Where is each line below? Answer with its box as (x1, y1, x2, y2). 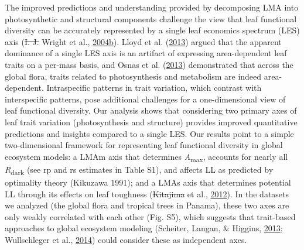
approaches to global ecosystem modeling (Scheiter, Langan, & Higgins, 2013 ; (5, 222, 283, 234)
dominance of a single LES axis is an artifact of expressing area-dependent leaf (5, 47, 287, 59)
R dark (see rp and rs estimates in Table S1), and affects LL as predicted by (5, 163, 274, 177)
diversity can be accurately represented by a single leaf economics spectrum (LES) (5, 24, 300, 36)
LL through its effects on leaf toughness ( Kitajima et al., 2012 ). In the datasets (5, 187, 289, 200)
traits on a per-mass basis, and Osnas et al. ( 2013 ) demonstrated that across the (5, 58, 293, 70)
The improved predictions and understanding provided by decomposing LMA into (5, 1, 299, 13)
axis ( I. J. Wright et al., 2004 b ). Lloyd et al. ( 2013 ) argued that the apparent (5, 35, 282, 47)
